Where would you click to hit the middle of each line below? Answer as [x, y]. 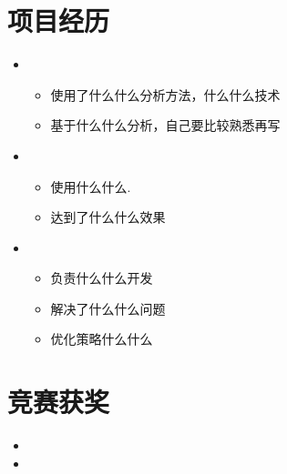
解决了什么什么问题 [108, 308]
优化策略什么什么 [102, 339]
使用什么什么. [91, 186]
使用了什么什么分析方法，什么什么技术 [165, 94]
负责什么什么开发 [102, 278]
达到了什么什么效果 [108, 217]
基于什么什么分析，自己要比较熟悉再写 [165, 125]
